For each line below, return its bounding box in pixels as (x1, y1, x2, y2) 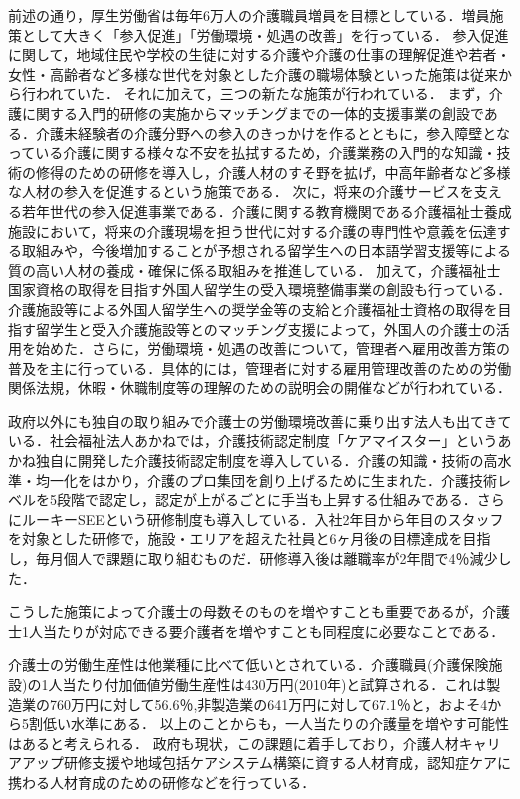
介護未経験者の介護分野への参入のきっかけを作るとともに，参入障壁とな (35, 122, 510, 143)
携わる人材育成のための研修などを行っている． (8, 771, 316, 792)
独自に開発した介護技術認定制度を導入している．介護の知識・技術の (35, 450, 484, 471)
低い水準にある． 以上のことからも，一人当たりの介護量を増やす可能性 (42, 713, 510, 734)
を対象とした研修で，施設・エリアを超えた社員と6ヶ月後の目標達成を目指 (8, 528, 491, 549)
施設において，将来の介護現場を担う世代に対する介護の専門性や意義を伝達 (8, 220, 497, 241)
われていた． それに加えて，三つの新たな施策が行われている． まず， (35, 83, 489, 104)
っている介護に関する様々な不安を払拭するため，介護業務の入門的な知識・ (8, 142, 497, 163)
